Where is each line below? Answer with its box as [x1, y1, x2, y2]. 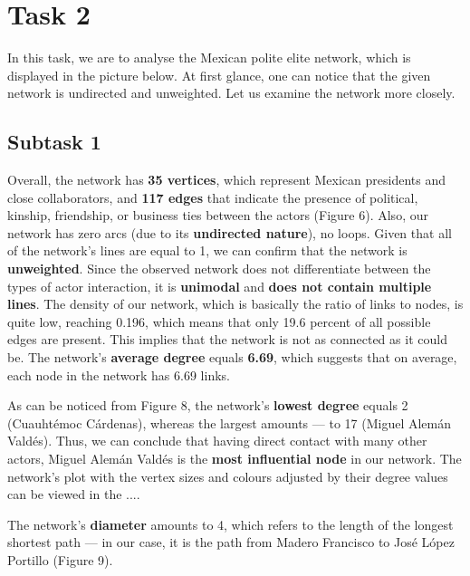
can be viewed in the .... [7, 485, 140, 504]
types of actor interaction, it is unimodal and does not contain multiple [7, 276, 432, 295]
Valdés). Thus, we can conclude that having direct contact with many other [7, 431, 427, 450]
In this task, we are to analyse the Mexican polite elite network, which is [7, 48, 411, 67]
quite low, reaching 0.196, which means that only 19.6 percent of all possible [7, 312, 431, 331]
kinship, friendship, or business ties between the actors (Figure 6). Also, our [7, 206, 428, 225]
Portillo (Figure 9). [7, 550, 113, 569]
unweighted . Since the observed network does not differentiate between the [7, 259, 431, 278]
